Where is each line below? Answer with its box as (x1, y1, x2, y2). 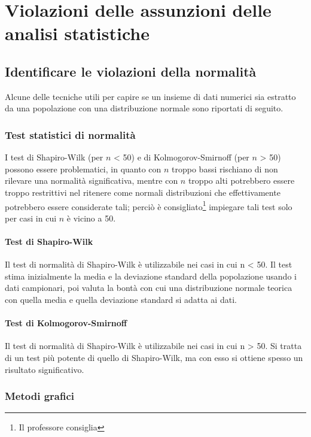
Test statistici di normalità (5, 127, 136, 142)
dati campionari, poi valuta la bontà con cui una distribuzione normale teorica (5, 281, 292, 294)
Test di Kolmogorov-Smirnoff (5, 317, 127, 329)
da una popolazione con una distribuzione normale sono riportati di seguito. (5, 102, 283, 114)
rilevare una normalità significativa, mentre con (5, 174, 178, 187)
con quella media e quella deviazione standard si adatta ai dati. (5, 293, 237, 305)
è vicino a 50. (66, 211, 116, 224)
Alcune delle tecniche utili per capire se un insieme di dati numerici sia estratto (5, 90, 296, 102)
